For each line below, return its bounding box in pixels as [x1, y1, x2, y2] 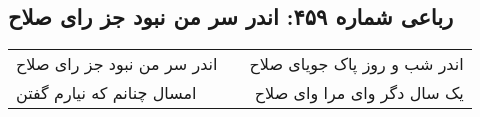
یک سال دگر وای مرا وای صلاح [254, 81, 464, 105]
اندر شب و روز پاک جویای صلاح [249, 52, 464, 76]
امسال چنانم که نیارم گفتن [16, 81, 197, 105]
